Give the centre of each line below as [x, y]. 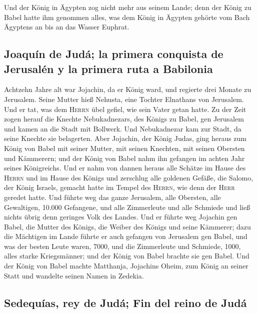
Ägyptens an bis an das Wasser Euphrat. [67, 27]
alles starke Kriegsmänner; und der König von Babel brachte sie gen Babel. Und [127, 256]
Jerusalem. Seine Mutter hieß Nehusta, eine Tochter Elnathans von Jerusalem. [124, 99]
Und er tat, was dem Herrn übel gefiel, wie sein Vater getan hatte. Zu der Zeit [125, 109]
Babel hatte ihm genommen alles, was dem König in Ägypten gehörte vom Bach [127, 17]
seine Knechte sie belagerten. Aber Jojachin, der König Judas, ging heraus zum [125, 138]
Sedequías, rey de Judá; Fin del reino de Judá [125, 302]
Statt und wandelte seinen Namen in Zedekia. [74, 275]
